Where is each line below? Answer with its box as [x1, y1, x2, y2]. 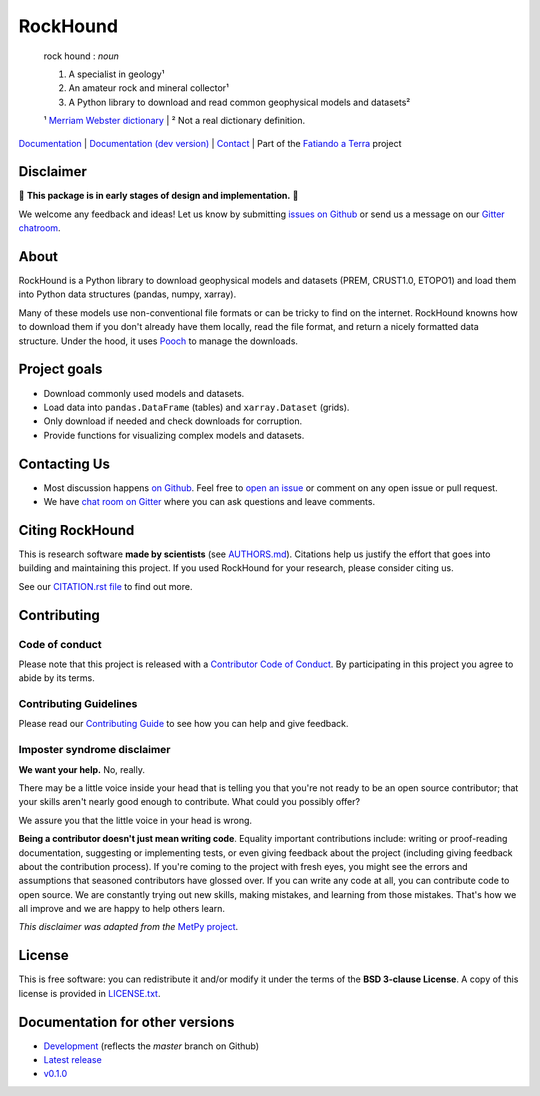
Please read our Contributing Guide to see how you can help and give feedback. [18, 718, 349, 730]
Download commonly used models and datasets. [43, 387, 245, 399]
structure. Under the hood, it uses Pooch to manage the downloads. [18, 335, 299, 347]
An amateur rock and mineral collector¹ [68, 82, 229, 94]
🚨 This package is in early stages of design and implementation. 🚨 [18, 190, 299, 202]
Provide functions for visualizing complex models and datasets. [43, 429, 305, 441]
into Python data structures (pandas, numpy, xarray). [18, 288, 237, 300]
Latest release [43, 1054, 102, 1066]
